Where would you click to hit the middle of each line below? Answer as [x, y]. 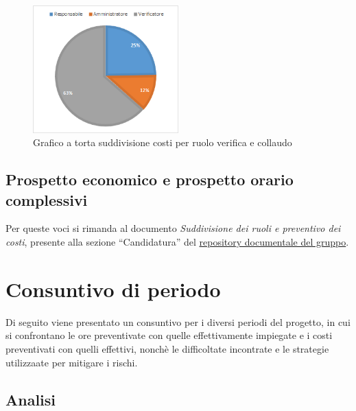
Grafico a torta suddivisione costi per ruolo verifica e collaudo [163, 142]
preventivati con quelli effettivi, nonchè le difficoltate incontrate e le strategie [167, 348]
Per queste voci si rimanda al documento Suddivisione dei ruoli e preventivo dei [173, 228]
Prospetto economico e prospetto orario [150, 179]
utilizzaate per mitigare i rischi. [72, 362]
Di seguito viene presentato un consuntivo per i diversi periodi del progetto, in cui [178, 321]
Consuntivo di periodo [113, 289]
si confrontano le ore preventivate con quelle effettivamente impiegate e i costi [169, 335]
